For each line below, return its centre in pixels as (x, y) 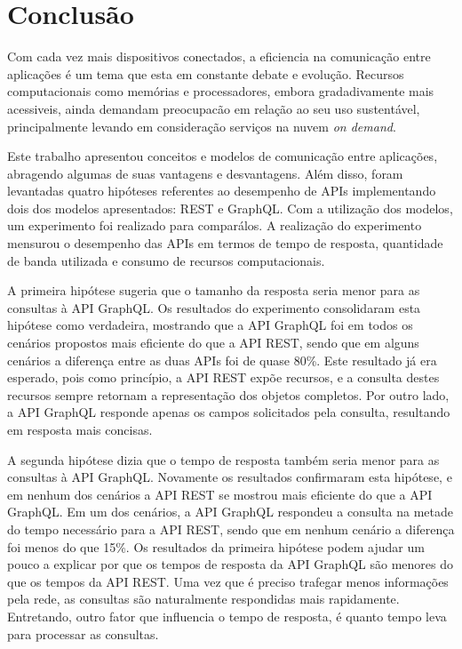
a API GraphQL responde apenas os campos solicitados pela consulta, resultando (229, 412)
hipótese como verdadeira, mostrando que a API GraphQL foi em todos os (210, 325)
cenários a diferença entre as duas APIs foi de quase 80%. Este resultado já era (222, 360)
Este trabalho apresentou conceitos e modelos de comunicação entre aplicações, (223, 156)
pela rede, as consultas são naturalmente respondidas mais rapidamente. (203, 599)
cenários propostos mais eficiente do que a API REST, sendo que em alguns (213, 343)
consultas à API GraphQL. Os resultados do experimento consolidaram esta (214, 307)
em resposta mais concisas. (80, 429)
